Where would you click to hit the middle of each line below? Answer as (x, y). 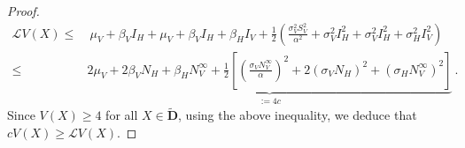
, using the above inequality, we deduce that (298, 115)
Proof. (23, 11)
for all (122, 115)
